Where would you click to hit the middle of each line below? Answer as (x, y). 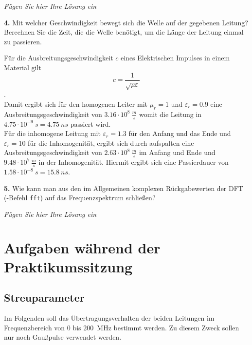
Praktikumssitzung (68, 266)
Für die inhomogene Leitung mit (52, 133)
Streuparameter (44, 297)
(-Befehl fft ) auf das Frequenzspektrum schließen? (80, 198)
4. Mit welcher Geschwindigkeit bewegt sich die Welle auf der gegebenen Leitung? (126, 22)
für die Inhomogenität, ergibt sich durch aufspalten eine (111, 143)
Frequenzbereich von (35, 327)
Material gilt (23, 67)
